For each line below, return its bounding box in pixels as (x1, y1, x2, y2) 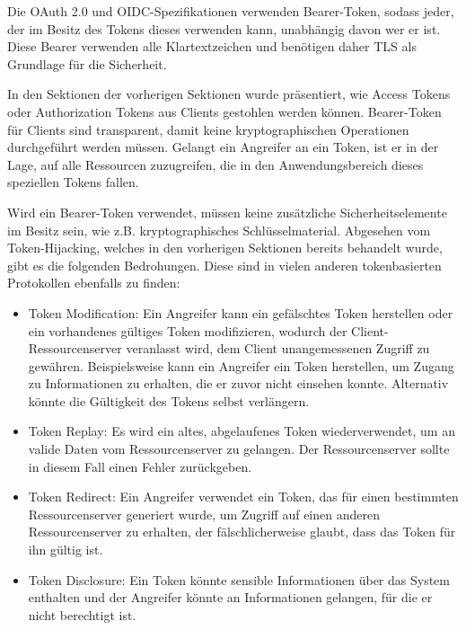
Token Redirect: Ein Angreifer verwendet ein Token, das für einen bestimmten (28, 487, 459, 506)
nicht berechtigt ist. (28, 605, 136, 624)
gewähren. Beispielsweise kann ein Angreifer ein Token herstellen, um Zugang (28, 356, 454, 375)
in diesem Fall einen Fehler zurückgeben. (28, 457, 252, 475)
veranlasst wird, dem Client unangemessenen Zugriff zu (126, 339, 430, 358)
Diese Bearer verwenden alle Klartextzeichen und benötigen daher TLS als (7, 37, 417, 56)
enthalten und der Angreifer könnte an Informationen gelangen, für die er (28, 588, 433, 607)
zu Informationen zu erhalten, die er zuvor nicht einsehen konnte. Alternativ (28, 374, 449, 393)
